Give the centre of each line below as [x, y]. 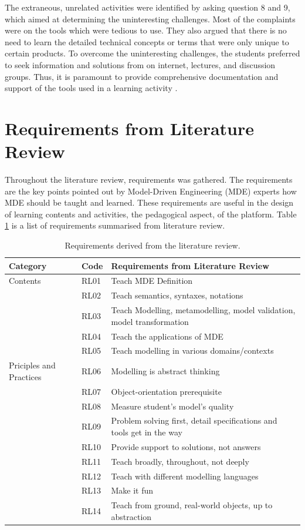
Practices [25, 376]
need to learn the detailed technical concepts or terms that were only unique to [147, 41]
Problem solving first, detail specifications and [194, 420]
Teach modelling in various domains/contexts [192, 350]
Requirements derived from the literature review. [152, 245]
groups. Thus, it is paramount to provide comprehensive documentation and [142, 76]
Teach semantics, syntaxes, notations [177, 295]
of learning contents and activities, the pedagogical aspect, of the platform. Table [151, 214]
